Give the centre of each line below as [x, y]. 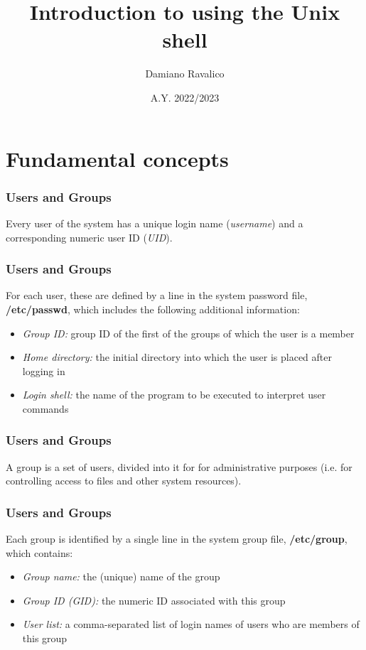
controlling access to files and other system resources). [124, 481]
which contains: [39, 552]
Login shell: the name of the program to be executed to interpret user [174, 395]
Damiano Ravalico [185, 74]
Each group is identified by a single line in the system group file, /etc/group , [177, 539]
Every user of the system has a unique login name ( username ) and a [155, 223]
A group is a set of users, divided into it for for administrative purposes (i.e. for [179, 466]
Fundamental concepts [117, 158]
